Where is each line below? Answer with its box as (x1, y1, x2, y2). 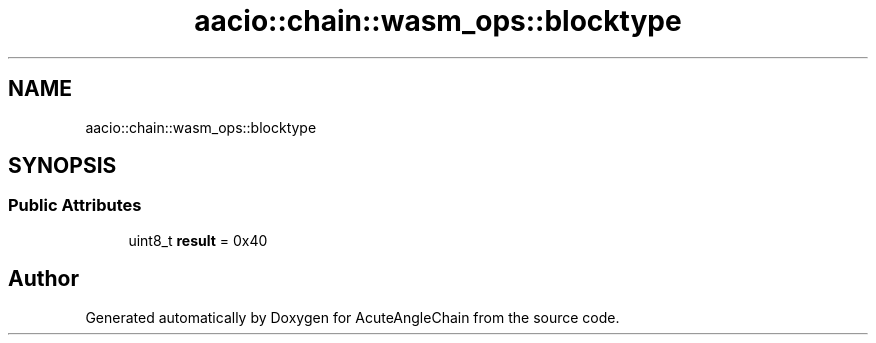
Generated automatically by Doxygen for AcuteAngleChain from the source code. (85, 308, 620, 326)
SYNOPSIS (8, 153, 117, 179)
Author (8, 266, 79, 292)
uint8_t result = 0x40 (128, 231, 268, 249)
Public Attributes (8, 195, 142, 216)
